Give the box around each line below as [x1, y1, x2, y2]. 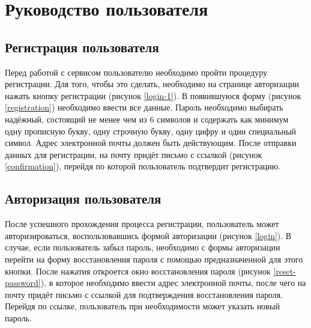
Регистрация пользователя [5, 37, 159, 56]
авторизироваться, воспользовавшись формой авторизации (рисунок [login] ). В [5, 229, 292, 241]
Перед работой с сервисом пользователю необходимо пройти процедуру [5, 65, 267, 78]
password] [5, 276, 41, 289]
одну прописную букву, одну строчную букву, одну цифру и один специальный [5, 124, 296, 137]
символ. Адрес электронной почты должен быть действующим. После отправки [5, 136, 297, 149]
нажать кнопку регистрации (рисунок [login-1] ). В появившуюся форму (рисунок [5, 89, 301, 102]
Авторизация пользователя [5, 189, 162, 208]
